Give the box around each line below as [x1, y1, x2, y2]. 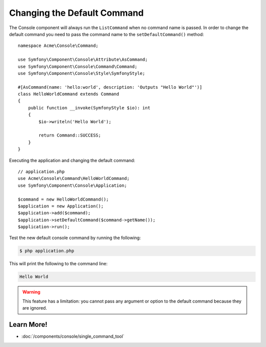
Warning [22, 289, 40, 295]
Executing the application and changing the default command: [9, 157, 135, 163]
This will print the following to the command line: [9, 261, 108, 267]
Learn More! [9, 320, 48, 329]
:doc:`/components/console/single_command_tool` [21, 333, 125, 340]
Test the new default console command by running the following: [9, 235, 141, 241]
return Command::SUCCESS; [38, 133, 101, 138]
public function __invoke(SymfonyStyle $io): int [28, 105, 150, 110]
